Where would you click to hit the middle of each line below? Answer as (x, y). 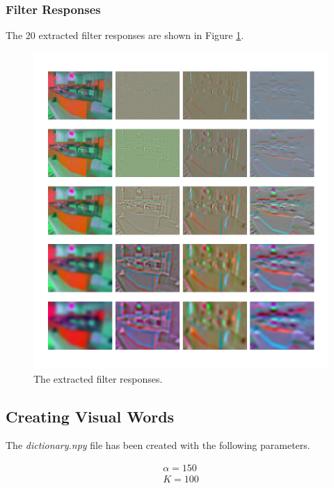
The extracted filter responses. (98, 378)
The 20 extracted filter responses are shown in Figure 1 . (125, 35)
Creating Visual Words (90, 416)
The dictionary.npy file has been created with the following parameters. (158, 445)
